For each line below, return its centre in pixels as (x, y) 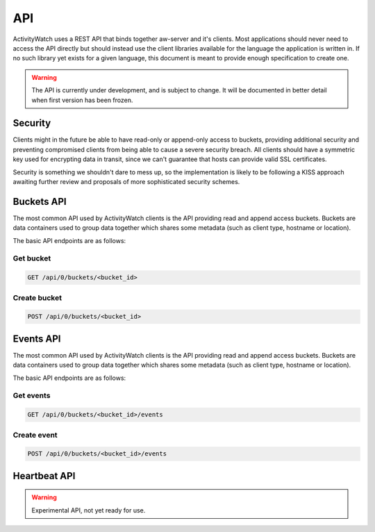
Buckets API (40, 201)
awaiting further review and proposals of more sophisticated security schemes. (126, 181)
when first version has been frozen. (82, 100)
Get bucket (32, 258)
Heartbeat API (44, 476)
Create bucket (37, 297)
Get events (32, 396)
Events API (37, 339)
